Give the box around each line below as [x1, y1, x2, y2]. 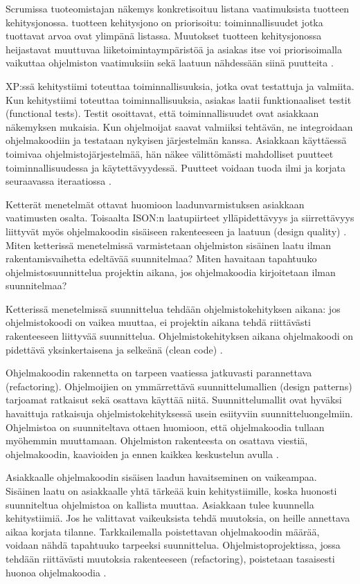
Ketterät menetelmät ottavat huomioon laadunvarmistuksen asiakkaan [6, 197, 305, 211]
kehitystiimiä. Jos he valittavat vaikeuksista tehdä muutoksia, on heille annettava [6, 511, 350, 525]
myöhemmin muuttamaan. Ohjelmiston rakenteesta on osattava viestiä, [6, 433, 308, 448]
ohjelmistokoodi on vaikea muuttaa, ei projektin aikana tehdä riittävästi [6, 315, 311, 329]
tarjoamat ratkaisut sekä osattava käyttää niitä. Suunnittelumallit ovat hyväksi [6, 392, 342, 407]
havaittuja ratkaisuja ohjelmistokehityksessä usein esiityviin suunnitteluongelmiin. [6, 406, 353, 421]
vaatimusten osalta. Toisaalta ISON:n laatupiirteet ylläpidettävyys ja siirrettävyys [6, 210, 354, 225]
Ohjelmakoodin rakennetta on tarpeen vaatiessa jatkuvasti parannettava [6, 365, 312, 380]
